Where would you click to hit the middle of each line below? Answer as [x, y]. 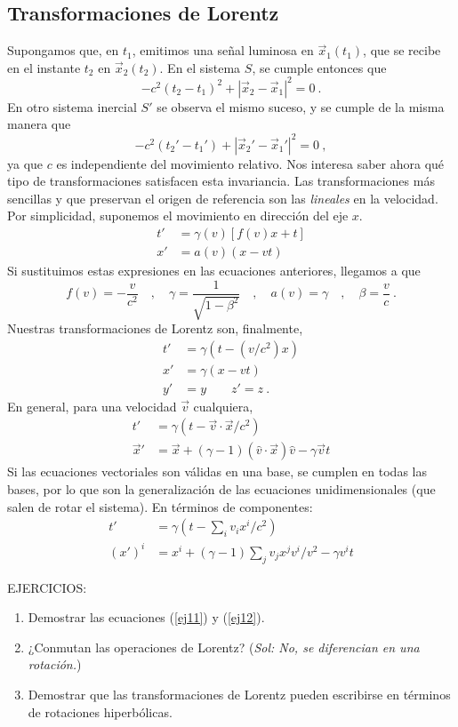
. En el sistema [200, 67]
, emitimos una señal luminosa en [223, 50]
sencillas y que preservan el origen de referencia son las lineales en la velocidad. [223, 198]
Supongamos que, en [63, 50]
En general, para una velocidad [92, 406]
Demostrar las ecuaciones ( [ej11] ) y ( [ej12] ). [146, 617]
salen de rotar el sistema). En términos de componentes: [160, 506]
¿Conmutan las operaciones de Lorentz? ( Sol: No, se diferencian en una [224, 647]
